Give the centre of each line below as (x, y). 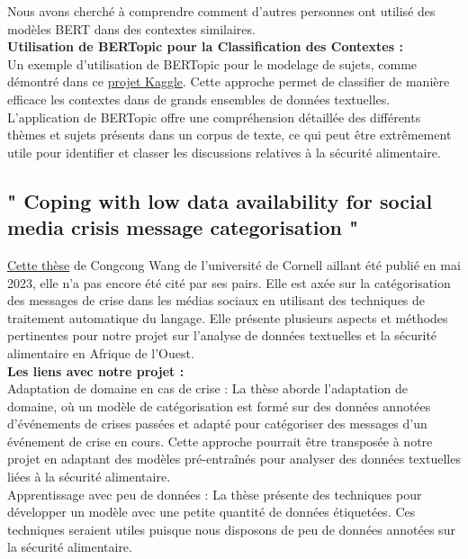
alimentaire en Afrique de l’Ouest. (101, 352)
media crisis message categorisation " (183, 227)
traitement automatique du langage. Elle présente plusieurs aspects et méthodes (228, 317)
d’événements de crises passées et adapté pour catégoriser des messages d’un (217, 424)
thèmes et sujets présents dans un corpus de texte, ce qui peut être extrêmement (229, 135)
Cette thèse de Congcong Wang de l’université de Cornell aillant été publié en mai (234, 264)
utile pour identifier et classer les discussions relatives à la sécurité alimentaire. (224, 152)
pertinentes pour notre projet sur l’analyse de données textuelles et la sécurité (222, 335)
